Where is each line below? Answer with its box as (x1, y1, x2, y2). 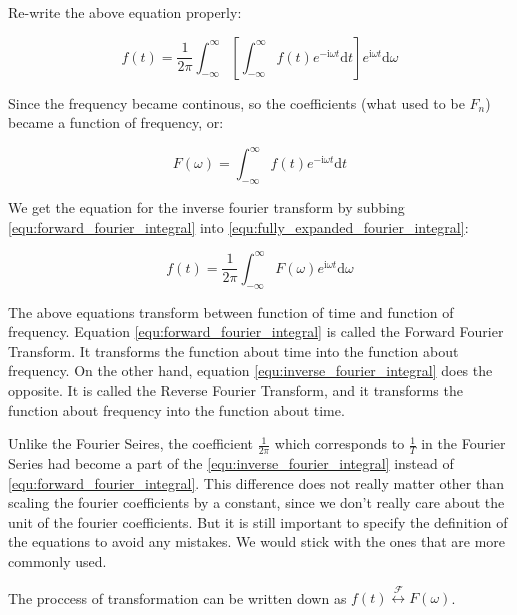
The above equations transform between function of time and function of (8, 301, 454, 322)
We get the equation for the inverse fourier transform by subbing (8, 197, 405, 218)
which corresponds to (274, 433, 405, 454)
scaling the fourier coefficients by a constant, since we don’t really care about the (8, 492, 505, 513)
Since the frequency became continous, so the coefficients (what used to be (8, 92, 465, 113)
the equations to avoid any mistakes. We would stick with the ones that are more (8, 531, 506, 552)
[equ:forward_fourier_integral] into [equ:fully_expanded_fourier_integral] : (8, 216, 469, 237)
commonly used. (8, 550, 107, 571)
